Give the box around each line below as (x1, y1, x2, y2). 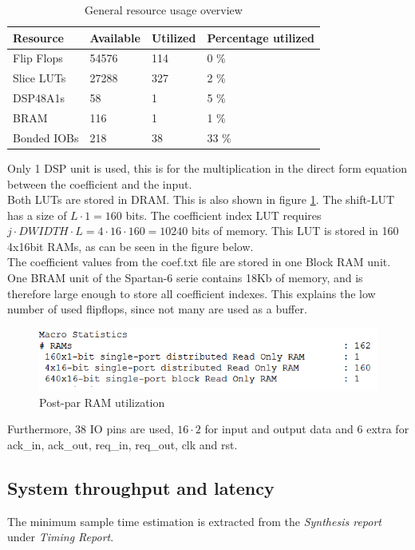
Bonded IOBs (13, 129, 79, 145)
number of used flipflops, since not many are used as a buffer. (7, 301, 307, 317)
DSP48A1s (13, 90, 65, 106)
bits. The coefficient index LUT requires (125, 206, 322, 223)
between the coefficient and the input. (7, 175, 192, 192)
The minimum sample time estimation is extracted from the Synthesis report (7, 512, 381, 529)
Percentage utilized (207, 29, 314, 46)
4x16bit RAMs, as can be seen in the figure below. (7, 237, 254, 254)
